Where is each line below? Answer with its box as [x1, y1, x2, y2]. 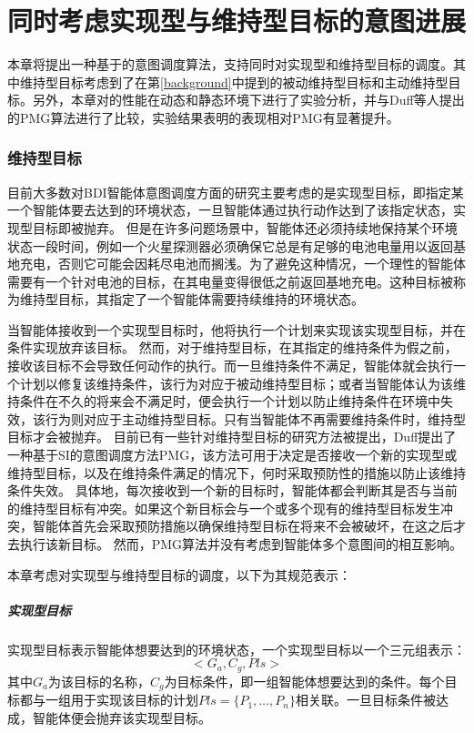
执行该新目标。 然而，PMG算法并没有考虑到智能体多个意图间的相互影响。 [19, 534, 463, 553]
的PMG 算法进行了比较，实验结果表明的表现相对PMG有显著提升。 [7, 107, 399, 127]
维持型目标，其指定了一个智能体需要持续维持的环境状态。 [19, 290, 364, 309]
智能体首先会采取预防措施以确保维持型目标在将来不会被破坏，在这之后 [32, 516, 453, 535]
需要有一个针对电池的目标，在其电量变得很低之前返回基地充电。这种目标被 [7, 271, 453, 290]
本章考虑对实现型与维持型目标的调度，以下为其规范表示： [7, 565, 351, 584]
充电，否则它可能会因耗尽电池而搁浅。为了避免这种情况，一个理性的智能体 [19, 254, 466, 273]
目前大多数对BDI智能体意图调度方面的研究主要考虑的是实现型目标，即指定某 [7, 182, 464, 201]
